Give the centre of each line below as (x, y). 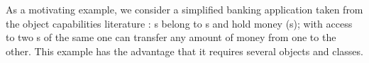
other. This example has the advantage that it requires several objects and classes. (184, 51)
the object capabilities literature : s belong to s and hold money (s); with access (179, 23)
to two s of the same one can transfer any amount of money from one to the (171, 37)
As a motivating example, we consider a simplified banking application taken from (184, 9)
